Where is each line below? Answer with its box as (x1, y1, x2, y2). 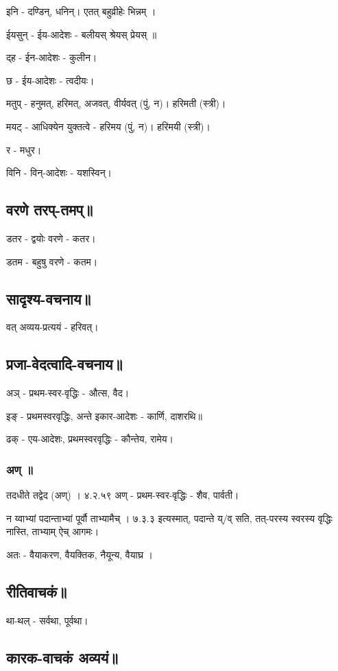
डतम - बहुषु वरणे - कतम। (6, 254, 98, 268)
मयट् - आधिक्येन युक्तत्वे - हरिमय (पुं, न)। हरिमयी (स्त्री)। (6, 119, 210, 133)
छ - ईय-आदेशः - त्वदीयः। (6, 73, 95, 87)
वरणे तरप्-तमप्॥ (6, 199, 93, 220)
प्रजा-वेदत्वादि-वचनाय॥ (6, 353, 123, 375)
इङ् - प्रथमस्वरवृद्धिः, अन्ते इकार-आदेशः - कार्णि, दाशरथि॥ (6, 408, 202, 423)
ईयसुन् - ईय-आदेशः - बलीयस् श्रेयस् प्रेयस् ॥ (6, 27, 157, 41)
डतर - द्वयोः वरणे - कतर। (6, 231, 96, 245)
